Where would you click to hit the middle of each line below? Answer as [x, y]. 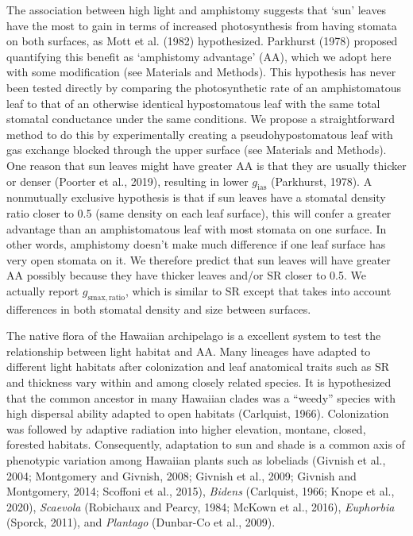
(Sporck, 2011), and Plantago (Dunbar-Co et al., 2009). [141, 522]
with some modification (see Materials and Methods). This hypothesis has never [201, 72]
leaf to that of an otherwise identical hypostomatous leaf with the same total [193, 103]
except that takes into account [317, 290]
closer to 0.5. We [325, 275]
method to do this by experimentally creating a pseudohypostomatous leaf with [200, 134]
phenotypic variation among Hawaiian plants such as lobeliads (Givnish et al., [196, 460]
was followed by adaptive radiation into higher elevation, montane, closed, [186, 428]
